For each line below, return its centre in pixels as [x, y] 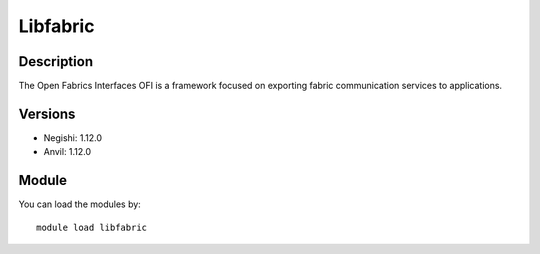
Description [56, 61]
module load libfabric [92, 227]
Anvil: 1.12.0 [67, 152]
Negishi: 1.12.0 [72, 137]
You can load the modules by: [80, 204]
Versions [47, 113]
